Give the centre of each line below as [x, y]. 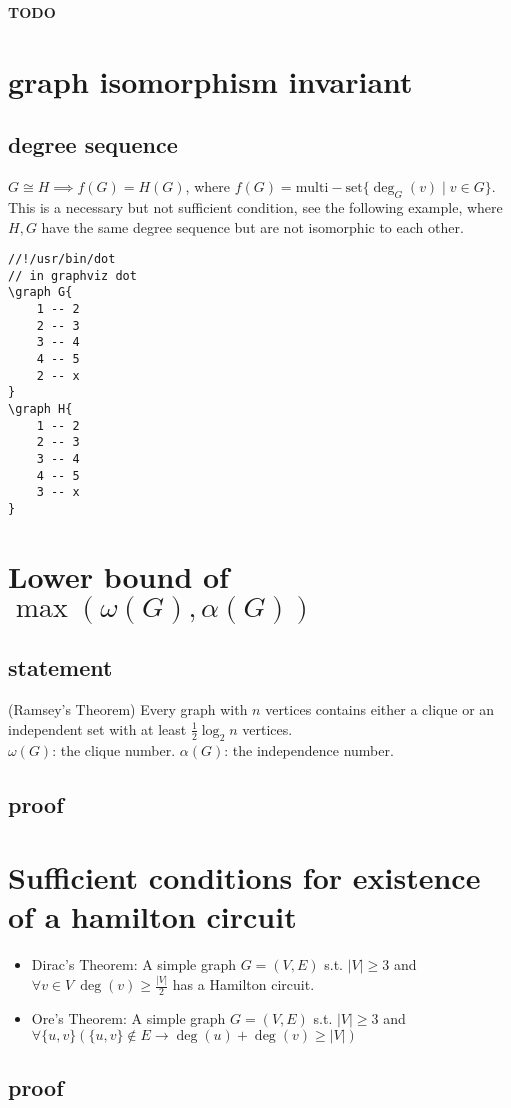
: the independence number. [309, 749]
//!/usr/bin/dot [62, 259]
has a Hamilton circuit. [243, 984]
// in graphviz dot [72, 275]
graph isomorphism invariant [210, 80]
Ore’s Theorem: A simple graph [128, 1018]
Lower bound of [118, 575]
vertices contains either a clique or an [380, 709]
